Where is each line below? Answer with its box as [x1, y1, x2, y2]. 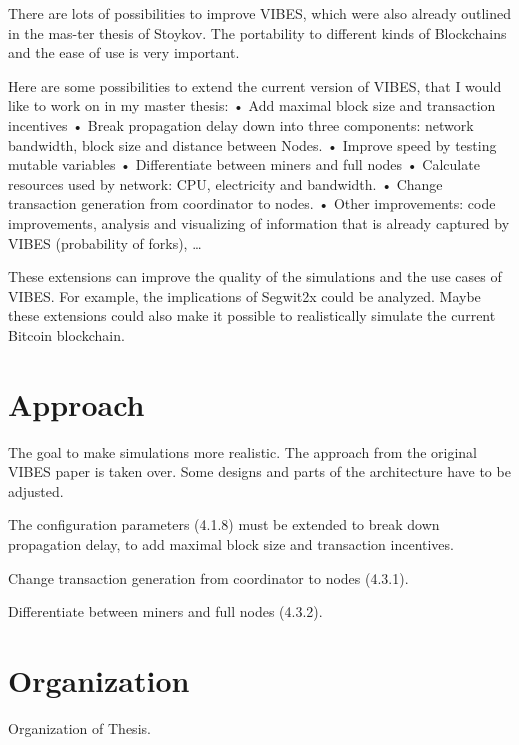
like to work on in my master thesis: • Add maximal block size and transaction [8, 95, 496, 116]
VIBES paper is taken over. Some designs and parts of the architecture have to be [8, 461, 511, 482]
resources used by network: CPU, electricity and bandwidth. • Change [8, 173, 443, 194]
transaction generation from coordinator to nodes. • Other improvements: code [8, 193, 496, 214]
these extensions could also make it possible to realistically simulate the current [8, 305, 496, 326]
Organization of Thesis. [8, 717, 151, 738]
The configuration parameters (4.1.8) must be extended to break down [8, 514, 440, 535]
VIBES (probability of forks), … [8, 232, 202, 253]
